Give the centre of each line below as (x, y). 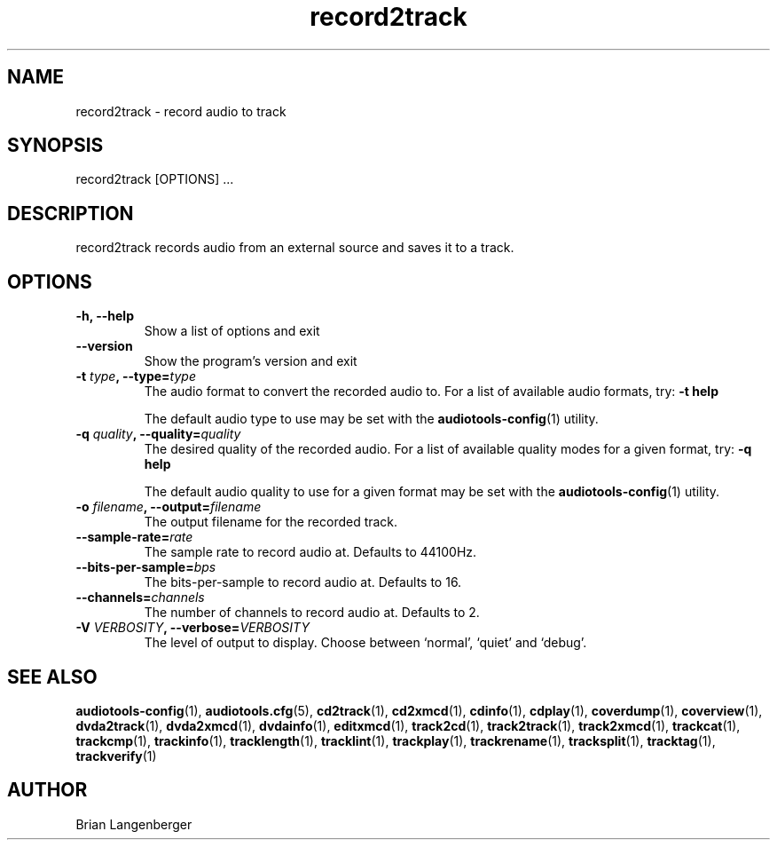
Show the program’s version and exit (251, 361)
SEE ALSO (52, 677)
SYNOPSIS (55, 146)
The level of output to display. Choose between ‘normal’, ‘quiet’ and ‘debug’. (365, 643)
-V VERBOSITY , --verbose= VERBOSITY (192, 628)
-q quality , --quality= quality (158, 434)
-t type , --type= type (136, 376)
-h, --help (105, 316)
